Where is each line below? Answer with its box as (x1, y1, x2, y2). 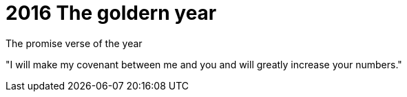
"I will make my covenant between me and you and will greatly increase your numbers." (6, 58, 402, 70)
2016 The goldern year (6, 1, 217, 25)
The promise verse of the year (6, 37, 143, 49)
